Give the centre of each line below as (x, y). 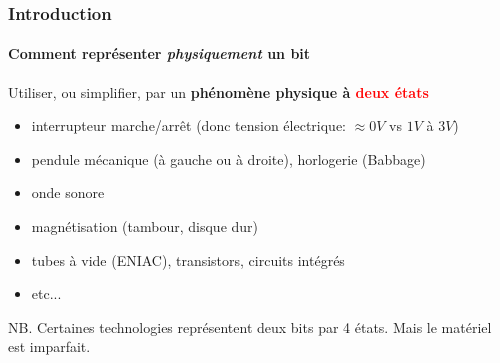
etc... (46, 293)
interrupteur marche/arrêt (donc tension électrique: (188, 125)
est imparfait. (49, 346)
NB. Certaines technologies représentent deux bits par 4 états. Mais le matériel (250, 326)
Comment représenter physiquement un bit (159, 53)
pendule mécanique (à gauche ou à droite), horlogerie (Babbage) (228, 158)
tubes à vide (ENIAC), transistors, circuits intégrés (188, 259)
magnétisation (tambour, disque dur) (145, 226)
